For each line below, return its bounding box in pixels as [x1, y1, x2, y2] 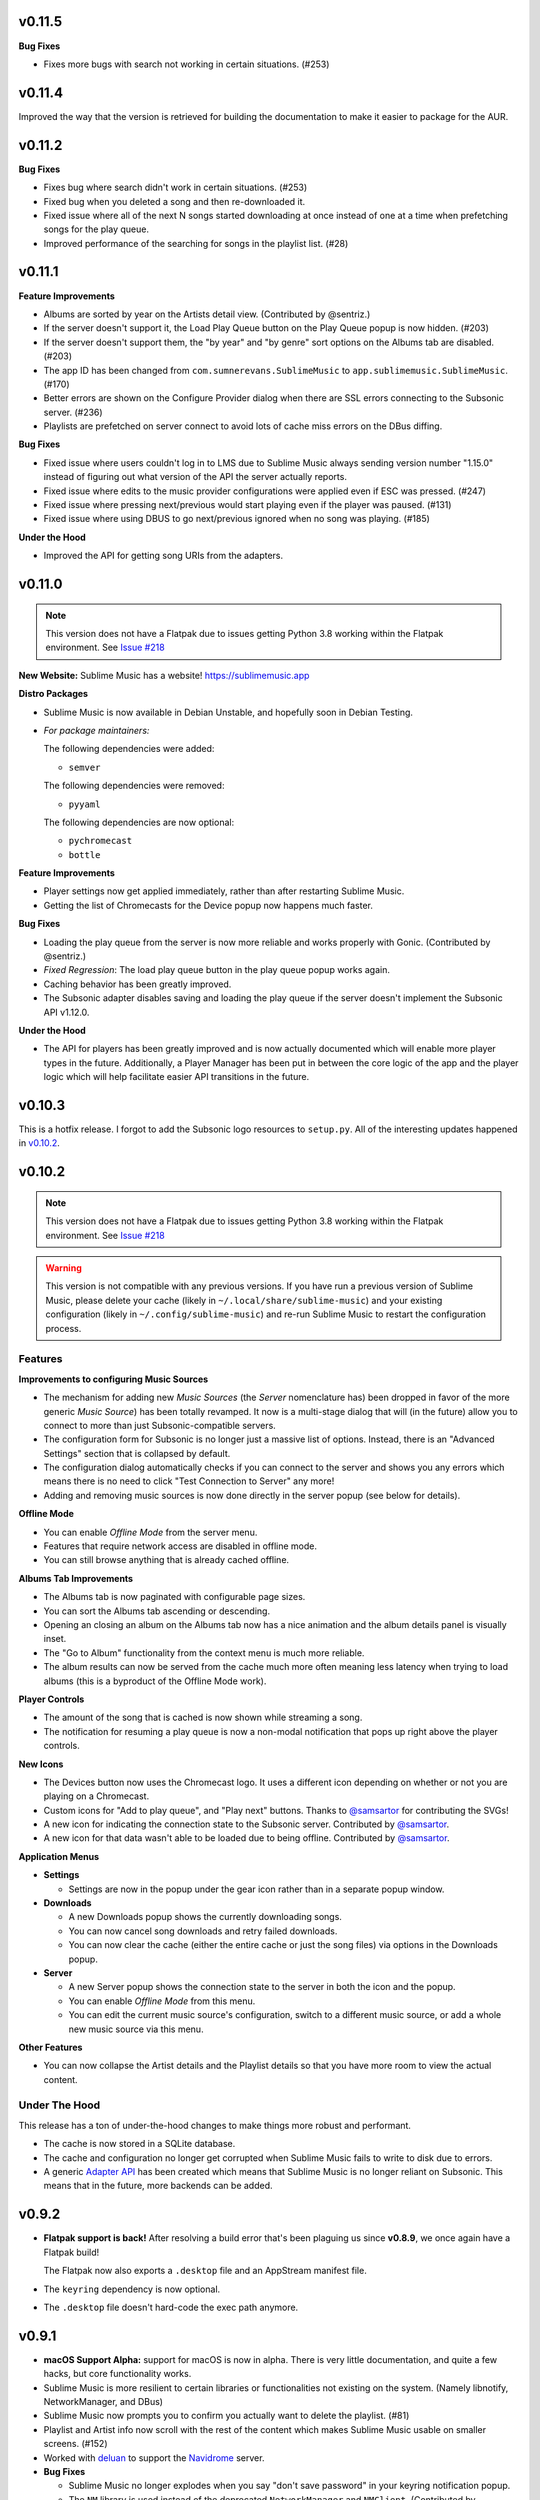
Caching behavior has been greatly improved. [43, 978, 232, 990]
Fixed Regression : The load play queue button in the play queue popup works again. [43, 964, 390, 976]
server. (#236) [43, 406, 104, 418]
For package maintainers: [43, 724, 150, 736]
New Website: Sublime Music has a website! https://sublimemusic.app [18, 669, 310, 681]
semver [68, 761, 101, 773]
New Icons [18, 1758, 64, 1770]
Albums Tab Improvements [18, 1572, 134, 1584]
